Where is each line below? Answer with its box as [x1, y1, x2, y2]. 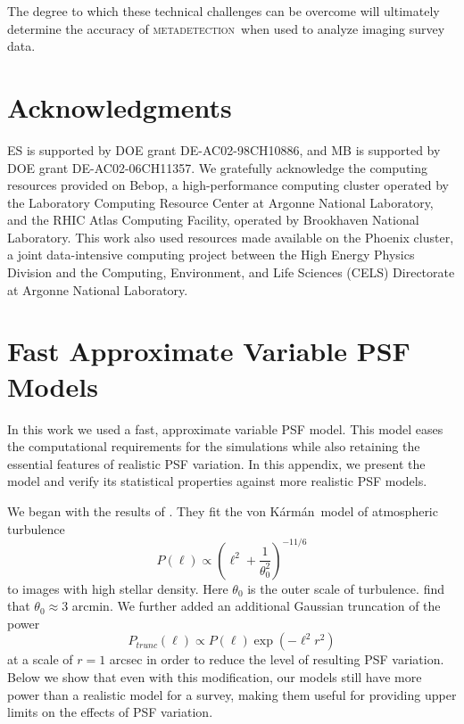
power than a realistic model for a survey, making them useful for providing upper [7, 685, 457, 703]
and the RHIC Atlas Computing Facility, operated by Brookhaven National [7, 210, 419, 229]
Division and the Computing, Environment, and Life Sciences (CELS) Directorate [7, 263, 455, 282]
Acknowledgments [7, 88, 232, 125]
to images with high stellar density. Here [7, 579, 228, 597]
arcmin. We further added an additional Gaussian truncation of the [71, 596, 441, 615]
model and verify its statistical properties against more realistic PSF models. [7, 472, 427, 490]
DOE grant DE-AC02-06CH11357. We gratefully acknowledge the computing [7, 158, 428, 177]
